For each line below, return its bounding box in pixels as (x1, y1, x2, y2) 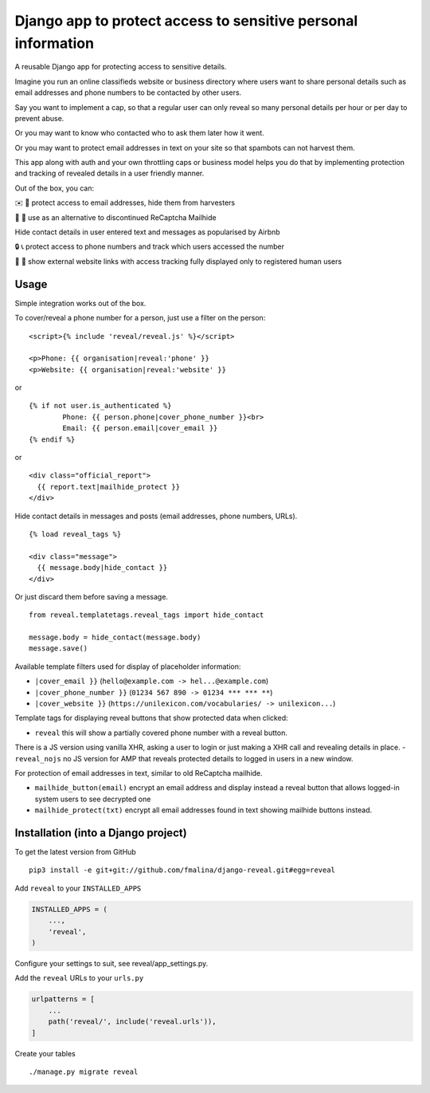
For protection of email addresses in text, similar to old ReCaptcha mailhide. (14, 769, 263, 777)
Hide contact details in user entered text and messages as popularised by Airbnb (14, 227, 280, 237)
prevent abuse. (14, 113, 64, 123)
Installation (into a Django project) (14, 826, 187, 839)
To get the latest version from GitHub (14, 847, 137, 857)
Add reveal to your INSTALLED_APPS (14, 883, 142, 893)
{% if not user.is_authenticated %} (29, 401, 172, 411)
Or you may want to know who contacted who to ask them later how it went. (14, 128, 264, 138)
